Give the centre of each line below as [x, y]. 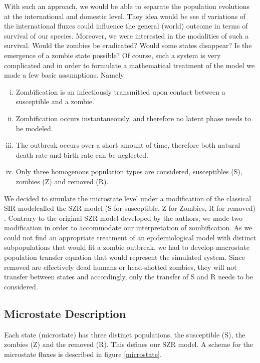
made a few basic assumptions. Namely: [65, 75]
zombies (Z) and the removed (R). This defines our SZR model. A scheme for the [128, 344]
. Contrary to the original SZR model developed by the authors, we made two [123, 218]
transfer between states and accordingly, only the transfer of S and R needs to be [128, 277]
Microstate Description [65, 313]
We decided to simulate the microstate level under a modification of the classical [128, 198]
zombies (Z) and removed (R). [62, 181]
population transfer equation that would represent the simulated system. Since [124, 257]
